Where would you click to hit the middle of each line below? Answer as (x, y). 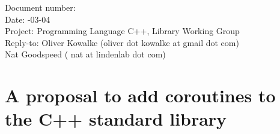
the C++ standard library (116, 119)
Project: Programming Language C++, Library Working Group (122, 31)
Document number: (40, 7)
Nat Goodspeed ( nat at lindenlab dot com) (85, 54)
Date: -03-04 (28, 19)
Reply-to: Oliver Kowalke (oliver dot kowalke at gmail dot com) (122, 42)
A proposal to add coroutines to (140, 95)
